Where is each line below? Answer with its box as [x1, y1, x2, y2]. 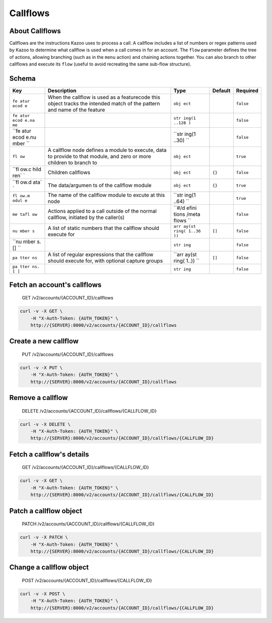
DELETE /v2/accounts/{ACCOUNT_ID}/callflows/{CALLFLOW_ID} [22, 408, 157, 414]
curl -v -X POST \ [20, 591, 65, 596]
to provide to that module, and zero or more [48, 153, 151, 160]
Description [48, 87, 77, 94]
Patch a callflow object [9, 506, 83, 515]
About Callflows [9, 27, 61, 35]
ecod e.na [12, 118, 35, 123]
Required [236, 87, 259, 94]
